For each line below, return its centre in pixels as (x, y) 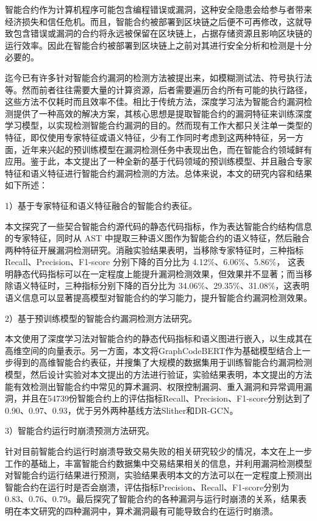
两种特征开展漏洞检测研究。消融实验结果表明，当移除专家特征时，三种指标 (154, 250)
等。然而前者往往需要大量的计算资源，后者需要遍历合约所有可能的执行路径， (158, 89)
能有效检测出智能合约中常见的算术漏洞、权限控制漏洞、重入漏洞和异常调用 (154, 386)
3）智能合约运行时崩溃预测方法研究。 (80, 431)
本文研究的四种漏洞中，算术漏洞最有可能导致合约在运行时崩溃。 (150, 510)
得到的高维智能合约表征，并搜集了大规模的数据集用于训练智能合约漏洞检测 (162, 362)
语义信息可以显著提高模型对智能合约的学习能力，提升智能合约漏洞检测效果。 (158, 298)
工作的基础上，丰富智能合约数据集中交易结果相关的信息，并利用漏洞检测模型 (158, 463)
